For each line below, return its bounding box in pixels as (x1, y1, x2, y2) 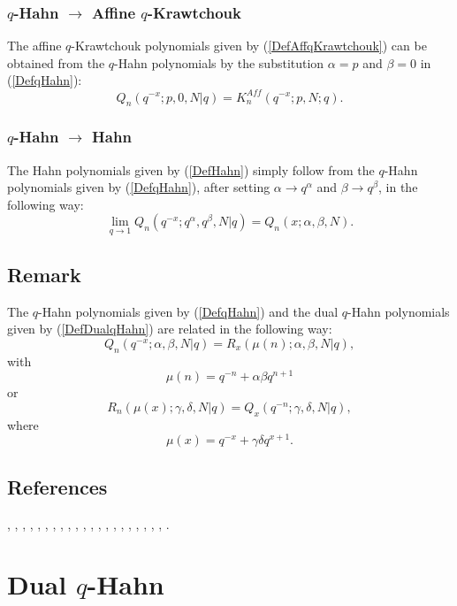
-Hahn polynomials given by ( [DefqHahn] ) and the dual (38, 302, 339, 320)
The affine (7, 36, 62, 55)
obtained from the (7, 53, 105, 72)
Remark (7, 260, 81, 288)
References (7, 472, 108, 500)
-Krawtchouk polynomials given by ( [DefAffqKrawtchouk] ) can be (71, 36, 427, 55)
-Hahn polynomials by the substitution (114, 53, 324, 72)
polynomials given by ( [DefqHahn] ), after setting (7, 178, 270, 196)
